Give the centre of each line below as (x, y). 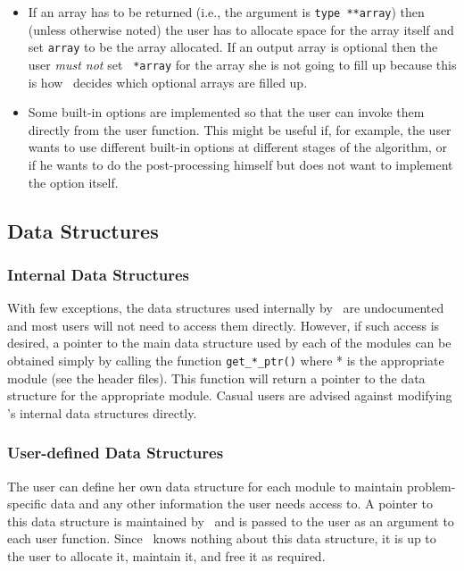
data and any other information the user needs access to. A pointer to (241, 504)
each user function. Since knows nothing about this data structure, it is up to (222, 538)
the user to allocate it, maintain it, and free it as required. (166, 555)
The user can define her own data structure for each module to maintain (205, 486)
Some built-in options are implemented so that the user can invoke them (226, 112)
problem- (431, 486)
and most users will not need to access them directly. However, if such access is (224, 325)
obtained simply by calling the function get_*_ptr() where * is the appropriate (226, 360)
